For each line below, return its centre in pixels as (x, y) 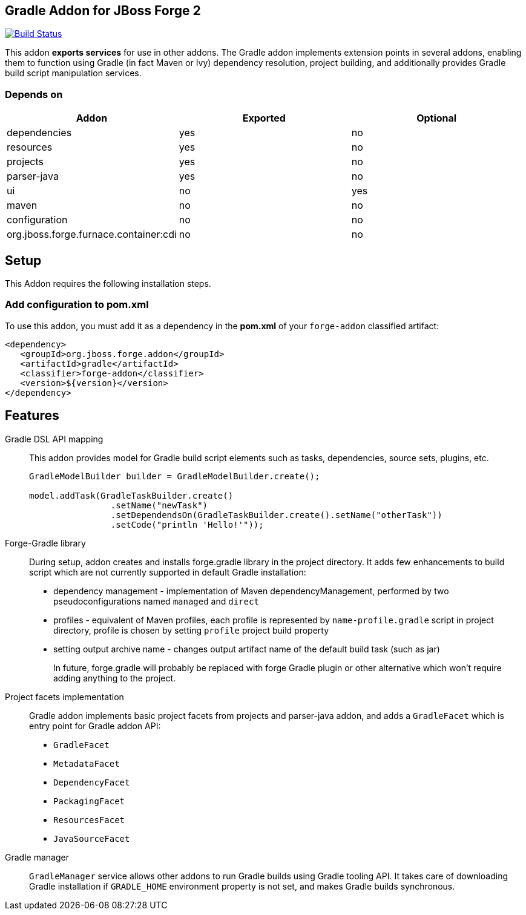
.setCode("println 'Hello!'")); (187, 524)
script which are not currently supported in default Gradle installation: (168, 572)
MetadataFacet (87, 763)
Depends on (34, 94)
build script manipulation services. (73, 73)
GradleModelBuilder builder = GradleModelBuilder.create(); (175, 476)
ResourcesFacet (89, 820)
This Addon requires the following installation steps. (108, 284)
